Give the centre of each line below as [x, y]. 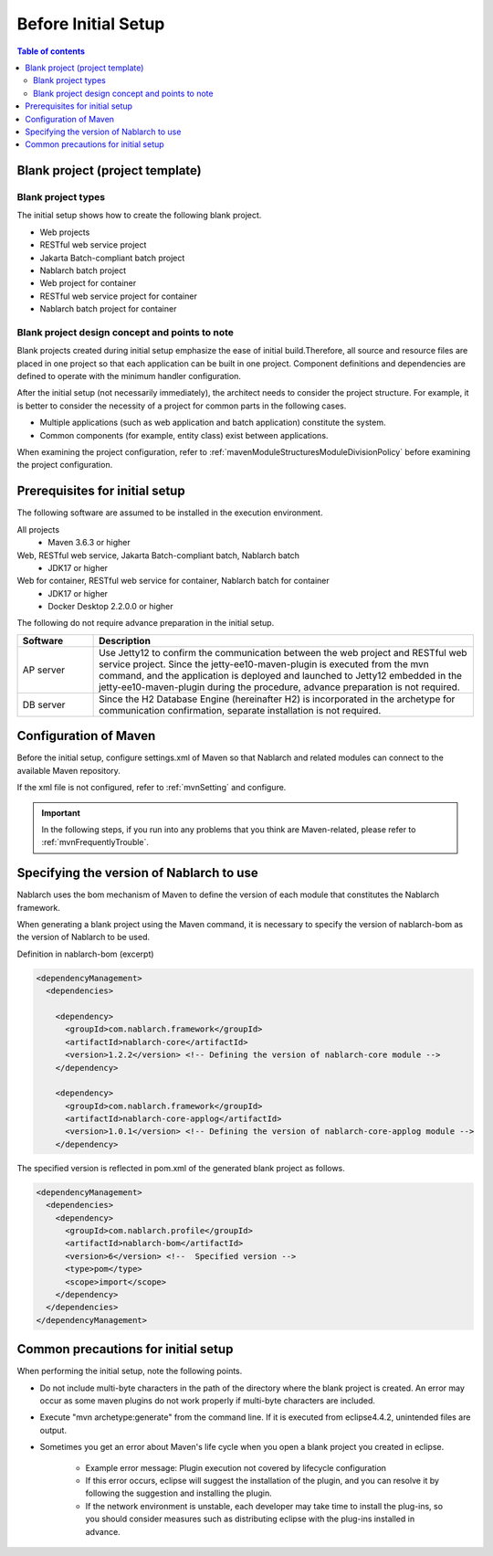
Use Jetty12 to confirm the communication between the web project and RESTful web [283, 652]
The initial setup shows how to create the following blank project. [139, 216]
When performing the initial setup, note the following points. [130, 1371]
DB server [44, 704]
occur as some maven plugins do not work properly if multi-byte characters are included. [208, 1401]
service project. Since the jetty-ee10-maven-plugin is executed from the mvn [264, 664]
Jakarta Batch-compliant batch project [112, 258]
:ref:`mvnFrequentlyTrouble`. [95, 842]
